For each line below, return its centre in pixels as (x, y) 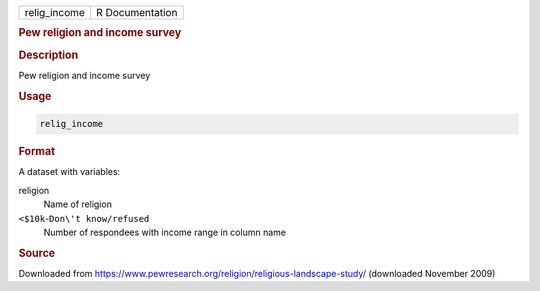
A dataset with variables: (69, 172)
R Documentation (137, 12)
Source (37, 253)
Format (36, 152)
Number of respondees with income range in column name (165, 232)
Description (48, 55)
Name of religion (77, 204)
